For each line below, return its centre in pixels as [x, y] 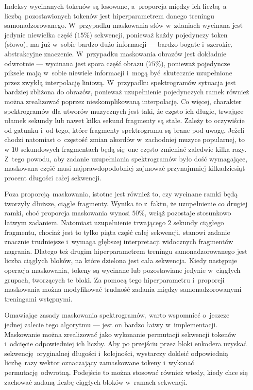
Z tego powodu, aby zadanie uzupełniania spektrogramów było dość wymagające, [126, 158]
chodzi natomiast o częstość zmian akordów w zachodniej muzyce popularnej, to [125, 139]
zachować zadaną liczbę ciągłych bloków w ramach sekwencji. [96, 381]
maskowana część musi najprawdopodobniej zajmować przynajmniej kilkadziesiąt [125, 168]
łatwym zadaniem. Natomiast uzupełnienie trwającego [85, 222]
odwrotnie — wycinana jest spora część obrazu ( [76, 63]
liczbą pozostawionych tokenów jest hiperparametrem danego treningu [109, 15]
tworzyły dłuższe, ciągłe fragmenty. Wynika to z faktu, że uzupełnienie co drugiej [126, 203]
